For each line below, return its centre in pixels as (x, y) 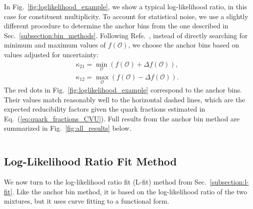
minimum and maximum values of (55, 45)
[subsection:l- (229, 182)
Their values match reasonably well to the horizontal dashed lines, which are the (125, 99)
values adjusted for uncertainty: (51, 54)
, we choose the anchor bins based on (184, 45)
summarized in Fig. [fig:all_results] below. (68, 128)
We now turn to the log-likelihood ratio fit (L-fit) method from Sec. (105, 182)
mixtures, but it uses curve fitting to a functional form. (87, 201)
